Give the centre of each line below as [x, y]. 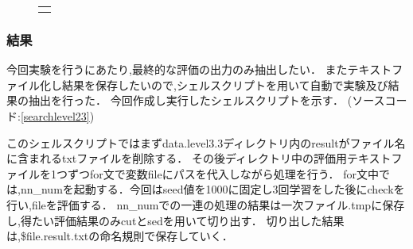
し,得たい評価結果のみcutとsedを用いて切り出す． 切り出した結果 [175, 220]
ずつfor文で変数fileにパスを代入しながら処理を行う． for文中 [223, 173]
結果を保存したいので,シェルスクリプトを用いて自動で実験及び [225, 84]
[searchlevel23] [55, 116]
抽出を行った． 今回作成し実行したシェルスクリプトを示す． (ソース [206, 100]
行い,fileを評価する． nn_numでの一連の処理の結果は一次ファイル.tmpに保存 [206, 204]
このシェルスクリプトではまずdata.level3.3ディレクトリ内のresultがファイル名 [206, 142]
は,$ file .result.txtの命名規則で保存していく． [120, 236]
